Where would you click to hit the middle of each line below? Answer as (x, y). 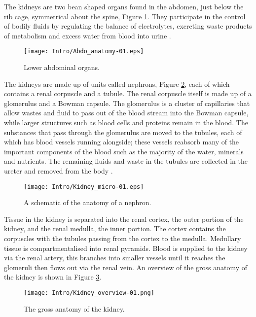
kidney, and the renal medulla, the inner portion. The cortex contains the (115, 229)
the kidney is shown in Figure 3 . (53, 277)
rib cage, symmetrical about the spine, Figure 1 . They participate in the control (125, 16)
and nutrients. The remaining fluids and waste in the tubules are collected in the (126, 161)
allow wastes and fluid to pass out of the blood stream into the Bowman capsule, (126, 113)
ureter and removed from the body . (58, 170)
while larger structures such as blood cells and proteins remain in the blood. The (126, 122)
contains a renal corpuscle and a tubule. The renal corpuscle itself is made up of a (128, 93)
